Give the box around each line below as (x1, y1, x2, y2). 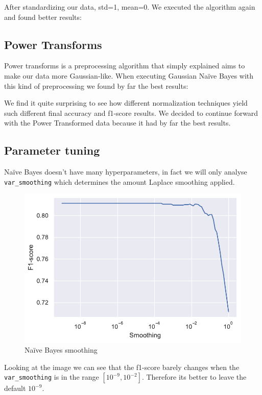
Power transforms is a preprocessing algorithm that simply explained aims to (4, 60, 245, 71)
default (4, 383, 26, 393)
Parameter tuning (4, 142, 100, 158)
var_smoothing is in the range (4, 372, 99, 382)
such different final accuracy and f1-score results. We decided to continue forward (4, 107, 258, 118)
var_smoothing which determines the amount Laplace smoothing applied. (4, 176, 235, 187)
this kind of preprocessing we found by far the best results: (4, 80, 188, 91)
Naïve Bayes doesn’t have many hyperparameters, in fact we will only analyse (4, 166, 247, 177)
